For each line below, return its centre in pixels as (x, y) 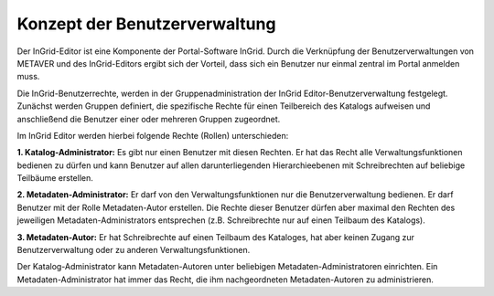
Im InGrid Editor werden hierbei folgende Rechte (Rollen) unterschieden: (153, 135)
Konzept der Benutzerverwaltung (146, 24)
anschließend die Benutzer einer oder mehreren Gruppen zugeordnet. (149, 119)
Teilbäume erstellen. (55, 178)
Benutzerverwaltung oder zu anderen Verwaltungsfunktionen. (134, 250)
